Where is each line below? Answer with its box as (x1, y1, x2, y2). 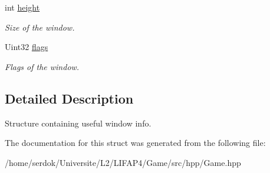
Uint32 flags (5, 41, 48, 53)
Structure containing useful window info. (5, 117, 152, 129)
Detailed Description (5, 89, 134, 107)
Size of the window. (5, 21, 75, 33)
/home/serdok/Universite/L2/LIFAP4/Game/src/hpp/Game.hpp (5, 156, 241, 168)
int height (5, 1, 40, 13)
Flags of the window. (5, 60, 80, 72)
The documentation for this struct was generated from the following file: (5, 137, 266, 149)
